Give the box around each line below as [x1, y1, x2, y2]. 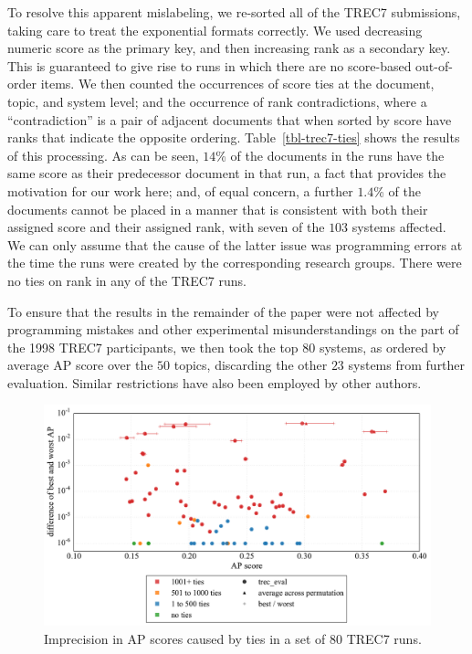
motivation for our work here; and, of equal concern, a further [7, 181, 353, 200]
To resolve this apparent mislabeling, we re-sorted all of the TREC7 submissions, [7, 3, 461, 21]
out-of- [415, 56, 453, 75]
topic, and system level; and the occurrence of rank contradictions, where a [7, 91, 427, 111]
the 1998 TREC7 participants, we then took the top [7, 337, 299, 356]
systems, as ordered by [319, 337, 446, 356]
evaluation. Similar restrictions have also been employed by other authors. [7, 373, 422, 392]
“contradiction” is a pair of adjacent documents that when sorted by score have [7, 110, 452, 129]
